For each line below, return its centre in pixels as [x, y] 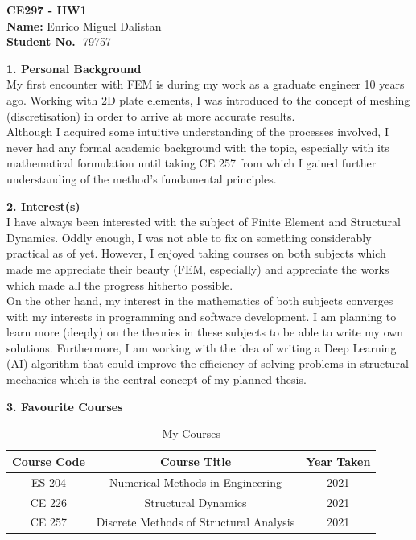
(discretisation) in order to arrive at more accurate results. [151, 115]
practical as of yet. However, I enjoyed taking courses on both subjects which [196, 253]
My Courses [191, 433]
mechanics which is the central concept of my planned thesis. [157, 379]
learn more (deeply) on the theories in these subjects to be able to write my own [205, 332]
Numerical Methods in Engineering [196, 482]
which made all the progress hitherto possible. [120, 284]
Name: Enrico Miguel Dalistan [84, 25]
